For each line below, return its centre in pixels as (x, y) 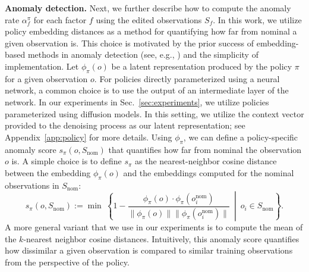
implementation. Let (42, 66)
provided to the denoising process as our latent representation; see (125, 125)
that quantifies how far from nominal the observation (205, 149)
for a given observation (46, 78)
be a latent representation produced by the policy (202, 66)
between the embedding (48, 172)
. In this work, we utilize (257, 19)
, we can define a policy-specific (241, 137)
